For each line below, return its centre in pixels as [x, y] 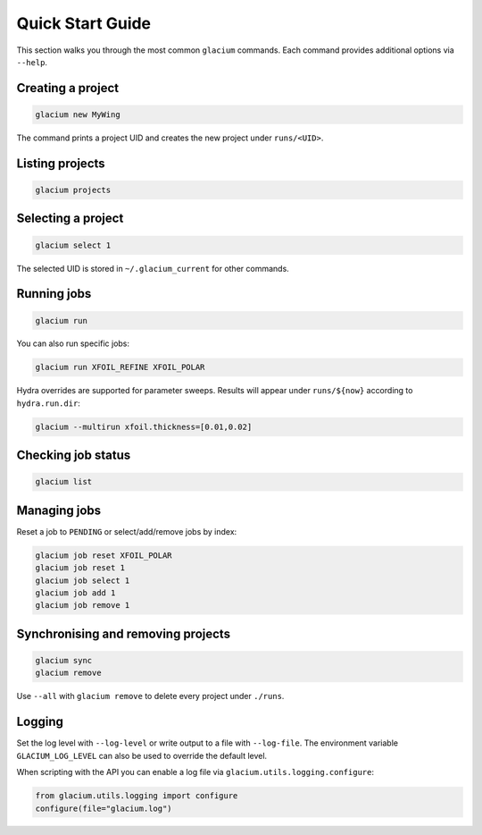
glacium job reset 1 [80, 568]
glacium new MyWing [78, 114]
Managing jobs [59, 510]
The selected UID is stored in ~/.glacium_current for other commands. [153, 268]
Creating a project [68, 88]
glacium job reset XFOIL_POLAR [104, 555]
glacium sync [64, 661]
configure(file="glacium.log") [104, 808]
